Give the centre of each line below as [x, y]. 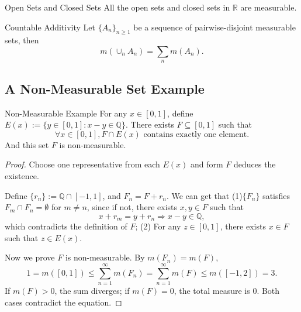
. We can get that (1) [204, 195]
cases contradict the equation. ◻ [63, 302]
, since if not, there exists [132, 207]
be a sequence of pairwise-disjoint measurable [214, 27]
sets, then [22, 40]
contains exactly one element [195, 134]
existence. [22, 175]
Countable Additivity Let [50, 27]
